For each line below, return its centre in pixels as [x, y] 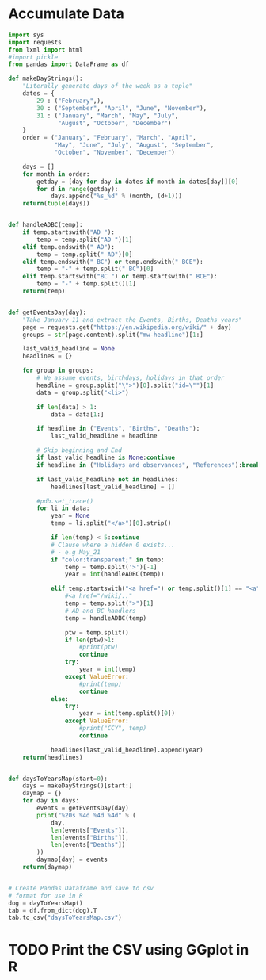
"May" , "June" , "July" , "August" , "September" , [134, 145]
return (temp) [44, 291]
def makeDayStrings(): [46, 79]
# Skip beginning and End [80, 450]
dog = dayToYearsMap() [46, 903]
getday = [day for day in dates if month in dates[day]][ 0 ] [138, 182]
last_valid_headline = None [68, 349]
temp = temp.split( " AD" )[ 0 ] [85, 255]
